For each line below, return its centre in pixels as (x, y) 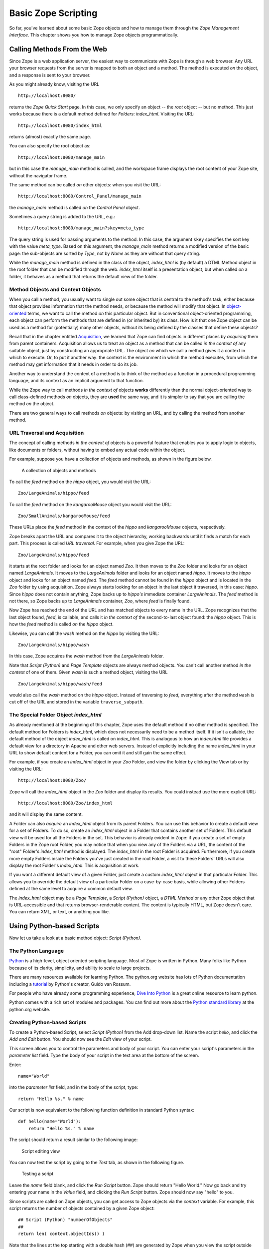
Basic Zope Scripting (53, 13)
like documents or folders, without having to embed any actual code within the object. (97, 450)
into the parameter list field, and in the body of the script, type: (74, 1087)
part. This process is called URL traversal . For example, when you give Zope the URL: (97, 543)
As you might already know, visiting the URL (54, 84)
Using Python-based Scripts (54, 926)
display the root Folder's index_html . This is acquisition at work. (74, 866)
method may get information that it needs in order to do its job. (73, 364)
